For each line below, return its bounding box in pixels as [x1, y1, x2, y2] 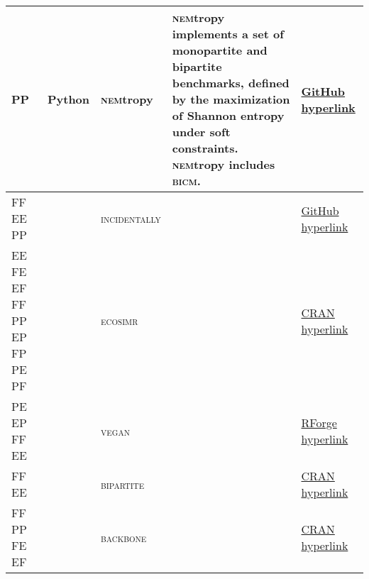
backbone [101, 529, 147, 546]
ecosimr [101, 312, 138, 329]
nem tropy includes [172, 156, 275, 172]
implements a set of [172, 26, 284, 42]
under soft [172, 123, 231, 140]
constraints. [172, 140, 238, 156]
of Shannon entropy [172, 107, 285, 123]
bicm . [172, 172, 201, 189]
